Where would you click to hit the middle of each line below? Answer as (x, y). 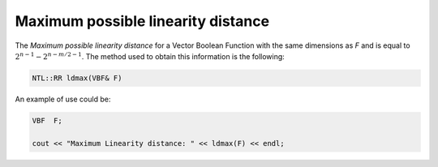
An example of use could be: (63, 99)
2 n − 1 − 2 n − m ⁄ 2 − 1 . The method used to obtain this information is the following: (150, 56)
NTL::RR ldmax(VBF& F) (77, 78)
